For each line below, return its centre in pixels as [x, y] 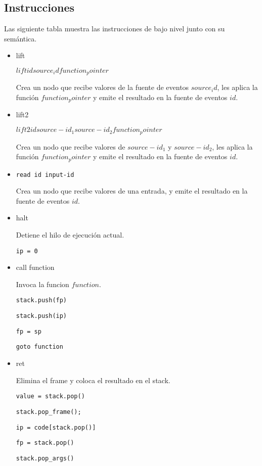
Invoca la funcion [42, 284]
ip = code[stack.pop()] [56, 427]
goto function [39, 347]
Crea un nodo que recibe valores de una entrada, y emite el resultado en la [132, 191]
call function [35, 267]
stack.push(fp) [41, 300]
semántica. [20, 38]
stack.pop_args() [45, 458]
